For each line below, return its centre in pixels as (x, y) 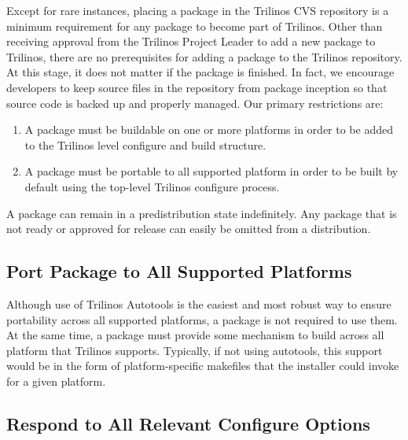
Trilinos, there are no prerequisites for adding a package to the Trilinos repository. (204, 56)
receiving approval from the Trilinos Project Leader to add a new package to (191, 41)
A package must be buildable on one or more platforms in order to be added (209, 129)
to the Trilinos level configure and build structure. (145, 144)
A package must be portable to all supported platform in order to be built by (211, 171)
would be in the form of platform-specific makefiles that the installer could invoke (203, 366)
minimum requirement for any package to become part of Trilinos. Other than (195, 26)
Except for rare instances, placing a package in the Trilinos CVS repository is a (198, 10)
